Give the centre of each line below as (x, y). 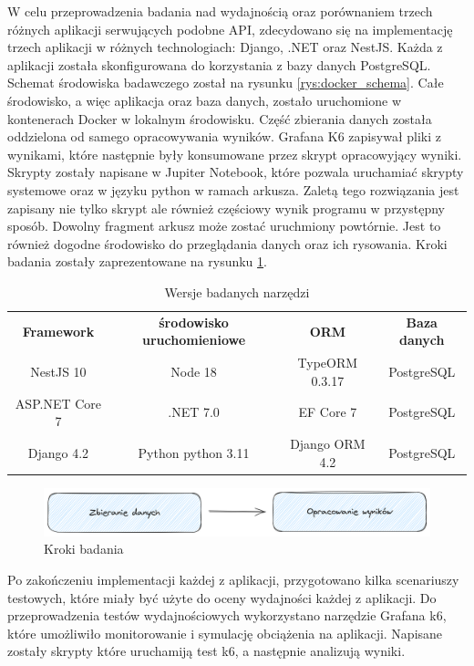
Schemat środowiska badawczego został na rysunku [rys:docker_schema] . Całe (226, 83)
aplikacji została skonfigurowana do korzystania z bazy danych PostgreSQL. (219, 64)
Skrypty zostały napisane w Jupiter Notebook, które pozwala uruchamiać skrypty (236, 172)
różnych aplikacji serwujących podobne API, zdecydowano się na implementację (230, 29)
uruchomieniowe (194, 340)
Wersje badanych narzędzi (237, 291)
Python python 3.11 (194, 452)
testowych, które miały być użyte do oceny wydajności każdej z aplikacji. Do (222, 597)
